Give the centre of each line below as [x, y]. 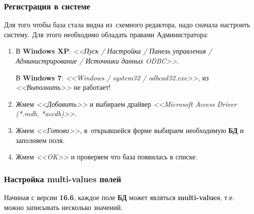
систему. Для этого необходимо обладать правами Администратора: [106, 34]
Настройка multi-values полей [63, 178]
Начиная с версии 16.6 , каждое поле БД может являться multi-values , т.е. [119, 197]
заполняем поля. [40, 140]
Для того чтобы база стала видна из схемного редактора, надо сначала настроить [127, 25]
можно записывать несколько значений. [63, 207]
